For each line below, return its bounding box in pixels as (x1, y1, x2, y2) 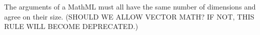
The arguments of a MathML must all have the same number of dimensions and (4, 1, 256, 11)
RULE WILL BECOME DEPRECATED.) (4, 21, 138, 31)
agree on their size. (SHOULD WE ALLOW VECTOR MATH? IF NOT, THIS (4, 11, 254, 21)
